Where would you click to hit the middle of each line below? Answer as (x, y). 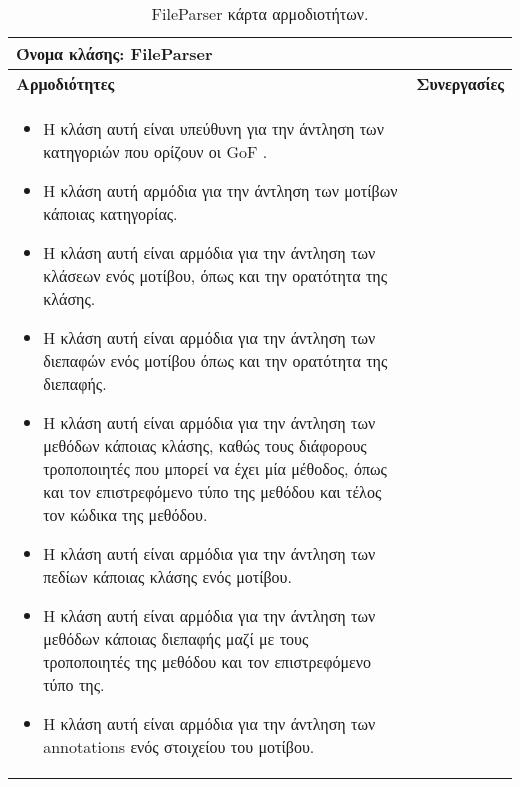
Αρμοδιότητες (65, 83)
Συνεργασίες (460, 83)
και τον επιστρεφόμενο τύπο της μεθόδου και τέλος (212, 491)
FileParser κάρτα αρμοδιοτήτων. (260, 13)
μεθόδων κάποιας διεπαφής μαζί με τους (176, 638)
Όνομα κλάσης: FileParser (114, 53)
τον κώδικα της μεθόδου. (125, 514)
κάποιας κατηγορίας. (110, 213)
